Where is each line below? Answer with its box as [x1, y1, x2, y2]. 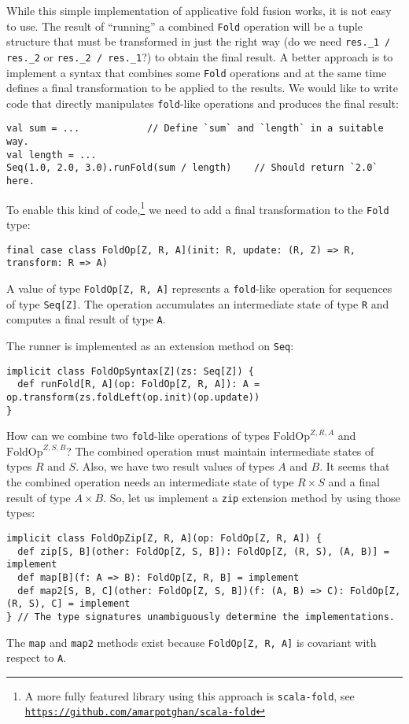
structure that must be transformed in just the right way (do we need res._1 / [6, 33, 391, 50]
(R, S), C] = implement [6, 598, 131, 610]
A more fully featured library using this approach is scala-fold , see [24, 687, 355, 704]
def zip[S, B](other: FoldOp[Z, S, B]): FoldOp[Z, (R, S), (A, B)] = [17, 545, 389, 557]
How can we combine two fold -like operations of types [6, 427, 270, 444]
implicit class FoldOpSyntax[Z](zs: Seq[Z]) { [6, 365, 254, 377]
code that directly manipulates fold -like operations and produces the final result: [6, 94, 399, 111]
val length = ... [6, 149, 97, 161]
